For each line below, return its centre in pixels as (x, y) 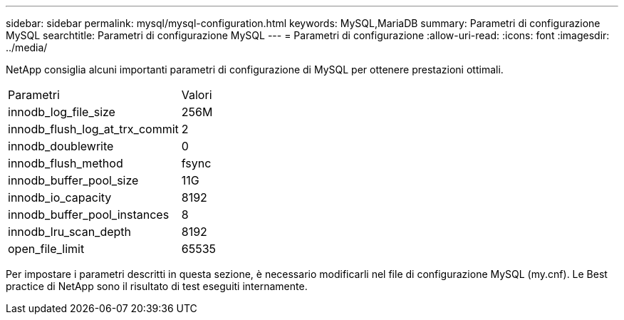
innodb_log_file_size (62, 112)
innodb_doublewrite (61, 146)
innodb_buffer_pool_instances (89, 215)
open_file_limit (46, 249)
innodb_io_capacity (60, 197)
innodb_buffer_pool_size (73, 180)
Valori (197, 95)
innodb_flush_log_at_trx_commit (93, 129)
